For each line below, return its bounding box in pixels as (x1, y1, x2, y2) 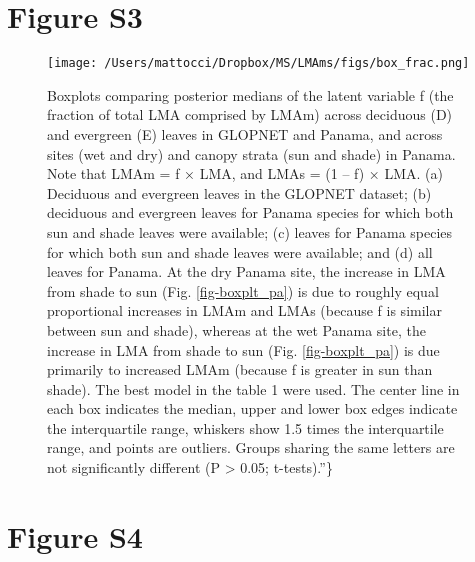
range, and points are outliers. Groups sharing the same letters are (47, 437, 455, 458)
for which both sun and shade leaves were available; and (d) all (47, 241, 433, 262)
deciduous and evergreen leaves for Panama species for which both (47, 202, 454, 223)
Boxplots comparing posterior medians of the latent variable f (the (47, 84, 454, 105)
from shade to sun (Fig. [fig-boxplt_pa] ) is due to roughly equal (47, 280, 439, 301)
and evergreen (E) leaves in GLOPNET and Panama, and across (47, 123, 443, 144)
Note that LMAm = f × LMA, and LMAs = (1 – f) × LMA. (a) (47, 163, 443, 184)
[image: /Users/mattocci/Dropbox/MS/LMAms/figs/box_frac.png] (47, 56, 470, 71)
